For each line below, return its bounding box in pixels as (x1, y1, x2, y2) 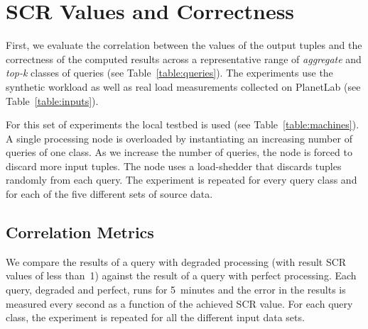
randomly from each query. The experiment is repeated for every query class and (6, 172, 357, 187)
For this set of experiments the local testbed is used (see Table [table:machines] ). (6, 117, 359, 132)
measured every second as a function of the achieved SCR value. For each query (6, 296, 353, 311)
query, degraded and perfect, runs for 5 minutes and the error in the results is (6, 282, 346, 297)
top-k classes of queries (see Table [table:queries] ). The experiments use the (6, 65, 333, 80)
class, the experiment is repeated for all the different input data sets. (6, 310, 305, 325)
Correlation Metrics (6, 221, 154, 243)
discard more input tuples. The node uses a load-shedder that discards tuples (6, 158, 342, 173)
